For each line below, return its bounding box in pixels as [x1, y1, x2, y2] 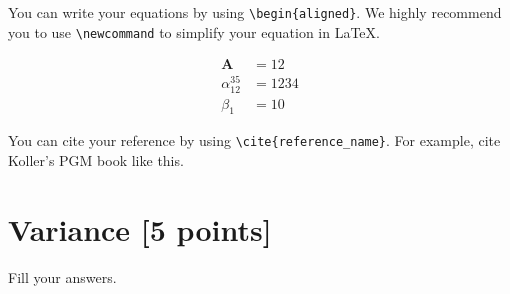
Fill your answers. [8, 266, 117, 287]
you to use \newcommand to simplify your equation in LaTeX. [8, 21, 380, 42]
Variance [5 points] [8, 208, 272, 249]
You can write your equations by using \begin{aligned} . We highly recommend [8, 2, 502, 22]
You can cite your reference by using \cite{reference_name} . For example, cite [8, 130, 501, 151]
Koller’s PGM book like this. [8, 150, 184, 171]
